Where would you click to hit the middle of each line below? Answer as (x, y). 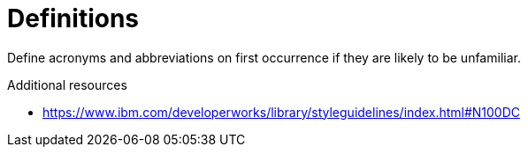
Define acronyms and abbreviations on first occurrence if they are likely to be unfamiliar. (264, 57)
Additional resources (67, 84)
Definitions (73, 18)
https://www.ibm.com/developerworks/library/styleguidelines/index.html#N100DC (282, 112)
